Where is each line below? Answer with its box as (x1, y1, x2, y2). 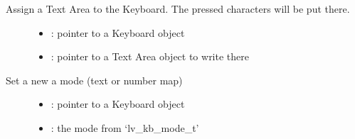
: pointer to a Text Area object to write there (51, 49, 249, 64)
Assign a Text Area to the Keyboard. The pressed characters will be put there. (6, 1, 350, 16)
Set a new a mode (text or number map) (6, 72, 183, 87)
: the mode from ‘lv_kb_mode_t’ (51, 120, 199, 135)
